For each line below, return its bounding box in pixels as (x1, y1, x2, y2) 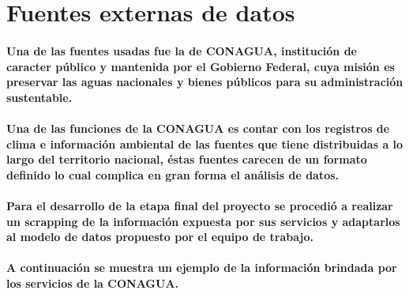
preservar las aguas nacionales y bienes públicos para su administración (6, 73, 403, 90)
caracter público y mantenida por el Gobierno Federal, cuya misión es (6, 58, 395, 74)
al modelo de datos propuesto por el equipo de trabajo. (6, 228, 313, 245)
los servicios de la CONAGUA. (6, 274, 179, 291)
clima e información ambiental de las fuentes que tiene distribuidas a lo (6, 135, 403, 152)
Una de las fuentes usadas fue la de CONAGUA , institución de (6, 42, 357, 58)
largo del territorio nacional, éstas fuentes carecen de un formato (6, 151, 367, 168)
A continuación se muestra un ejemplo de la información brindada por (6, 259, 397, 276)
